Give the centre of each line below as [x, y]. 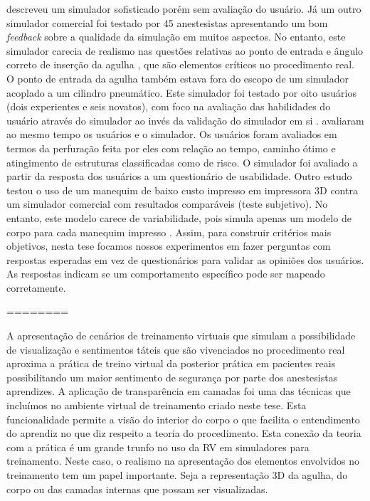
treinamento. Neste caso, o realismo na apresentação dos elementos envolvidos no [183, 461]
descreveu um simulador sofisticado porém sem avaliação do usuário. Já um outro [184, 9]
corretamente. [36, 287]
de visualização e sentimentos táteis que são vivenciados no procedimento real [176, 349]
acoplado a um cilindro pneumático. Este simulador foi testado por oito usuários [181, 92]
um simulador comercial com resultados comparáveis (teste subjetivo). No [167, 204]
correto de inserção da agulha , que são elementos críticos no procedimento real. [180, 64]
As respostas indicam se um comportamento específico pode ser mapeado [166, 274]
